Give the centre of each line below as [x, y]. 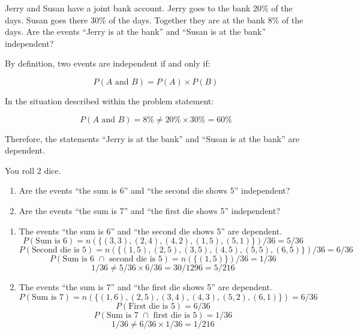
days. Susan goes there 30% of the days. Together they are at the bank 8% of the [154, 19]
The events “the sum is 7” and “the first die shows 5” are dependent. [145, 287]
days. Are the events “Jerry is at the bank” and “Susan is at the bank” [136, 31]
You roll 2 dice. [33, 170]
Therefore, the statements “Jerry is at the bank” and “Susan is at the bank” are [152, 138]
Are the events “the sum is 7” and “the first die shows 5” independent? [150, 210]
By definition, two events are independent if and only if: [108, 63]
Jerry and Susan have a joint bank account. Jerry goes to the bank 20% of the [149, 8]
